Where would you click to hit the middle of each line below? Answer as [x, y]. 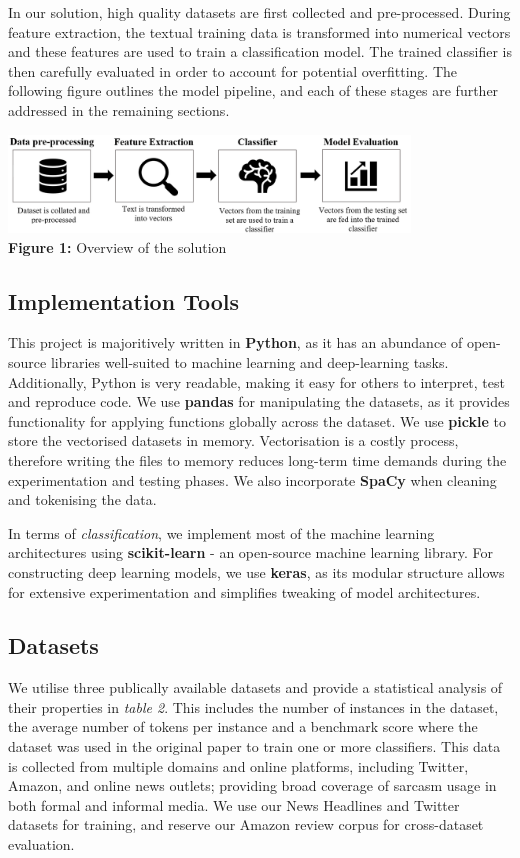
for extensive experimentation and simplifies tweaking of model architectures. [244, 591]
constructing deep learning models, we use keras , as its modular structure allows [256, 571]
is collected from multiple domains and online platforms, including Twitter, [238, 765]
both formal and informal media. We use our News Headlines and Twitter [234, 804]
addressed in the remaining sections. [119, 109]
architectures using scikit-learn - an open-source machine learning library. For [250, 552]
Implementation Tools [123, 300]
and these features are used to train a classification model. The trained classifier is [260, 51]
